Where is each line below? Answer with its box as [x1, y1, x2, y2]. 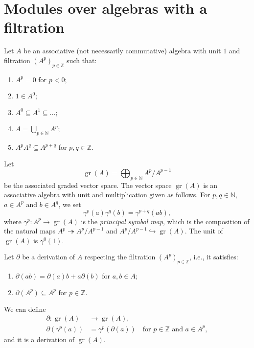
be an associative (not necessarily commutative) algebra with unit [23, 46, 221, 56]
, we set [58, 199, 81, 209]
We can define [4, 303, 46, 314]
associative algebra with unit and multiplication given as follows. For [4, 189, 210, 200]
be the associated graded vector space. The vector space [4, 180, 172, 190]
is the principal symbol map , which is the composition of [81, 216, 250, 226]
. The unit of [185, 226, 223, 236]
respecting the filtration [84, 252, 156, 262]
